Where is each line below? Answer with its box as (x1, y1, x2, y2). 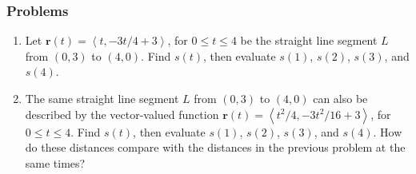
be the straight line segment (240, 32, 378, 49)
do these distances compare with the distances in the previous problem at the (25, 139, 406, 156)
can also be (313, 90, 368, 106)
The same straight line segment (25, 90, 179, 106)
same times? (25, 154, 86, 171)
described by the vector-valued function (25, 105, 219, 122)
